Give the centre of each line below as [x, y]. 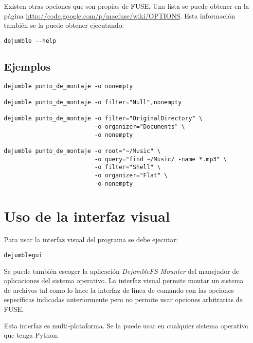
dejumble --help [30, 41]
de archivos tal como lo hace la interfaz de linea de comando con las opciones [119, 290]
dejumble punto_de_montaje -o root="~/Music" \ [82, 151]
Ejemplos [27, 66]
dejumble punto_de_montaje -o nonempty [68, 86]
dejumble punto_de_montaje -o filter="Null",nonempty [93, 102]
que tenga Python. [31, 335]
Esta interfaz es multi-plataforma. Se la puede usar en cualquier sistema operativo [126, 325]
